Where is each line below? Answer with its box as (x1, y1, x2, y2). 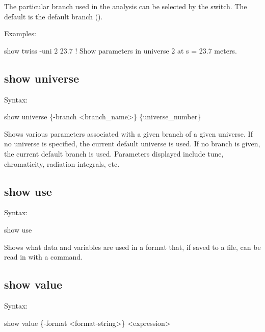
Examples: (4, 28, 36, 39)
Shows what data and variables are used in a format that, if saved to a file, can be (4, 241, 261, 252)
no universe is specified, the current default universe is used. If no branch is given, (4, 138, 260, 149)
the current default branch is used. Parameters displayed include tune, (4, 148, 224, 159)
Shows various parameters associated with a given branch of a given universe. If (4, 128, 253, 139)
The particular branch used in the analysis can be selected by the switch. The (4, 1, 247, 11)
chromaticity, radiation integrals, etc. (4, 158, 120, 169)
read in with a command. (4, 251, 83, 262)
